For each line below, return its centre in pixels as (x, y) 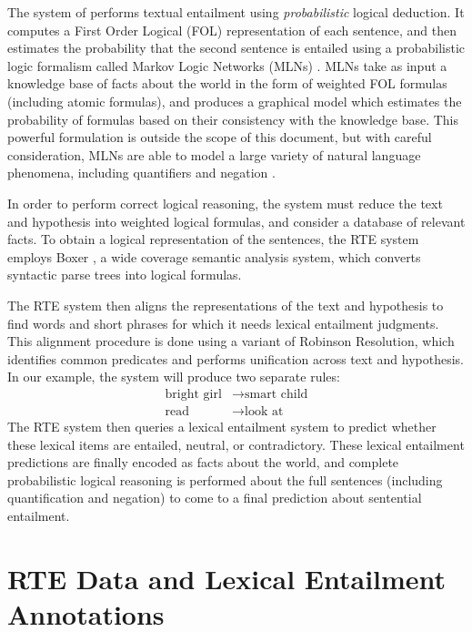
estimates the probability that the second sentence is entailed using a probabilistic (236, 48)
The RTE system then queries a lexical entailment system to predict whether (222, 426)
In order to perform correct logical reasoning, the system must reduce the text (225, 203)
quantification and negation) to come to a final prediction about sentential (215, 498)
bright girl (193, 394)
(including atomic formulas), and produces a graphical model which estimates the (235, 101)
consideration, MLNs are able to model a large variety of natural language (214, 154)
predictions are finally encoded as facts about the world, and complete (203, 462)
